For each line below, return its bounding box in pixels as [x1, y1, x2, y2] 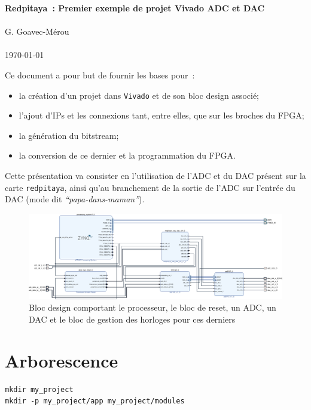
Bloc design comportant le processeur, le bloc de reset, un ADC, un [29, 301, 276, 314]
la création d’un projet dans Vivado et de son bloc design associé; [19, 89, 259, 101]
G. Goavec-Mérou [5, 25, 69, 38]
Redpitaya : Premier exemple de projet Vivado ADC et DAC [5, 2, 265, 14]
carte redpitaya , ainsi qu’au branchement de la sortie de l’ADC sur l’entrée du [5, 181, 295, 193]
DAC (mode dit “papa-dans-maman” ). [5, 193, 145, 205]
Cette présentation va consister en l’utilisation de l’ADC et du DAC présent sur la [5, 169, 306, 181]
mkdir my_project [5, 385, 74, 394]
